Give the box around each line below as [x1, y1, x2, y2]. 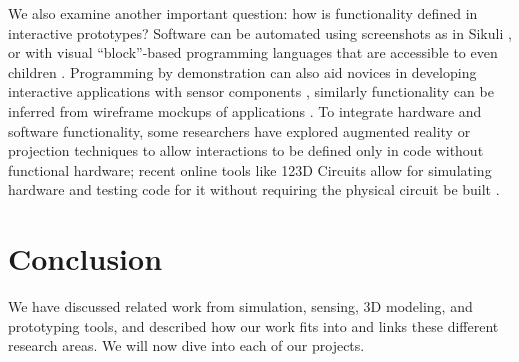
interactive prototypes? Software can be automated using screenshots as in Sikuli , [8, 22, 512, 43]
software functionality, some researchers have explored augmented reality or [8, 120, 471, 141]
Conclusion [8, 238, 163, 279]
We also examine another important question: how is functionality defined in [8, 3, 478, 23]
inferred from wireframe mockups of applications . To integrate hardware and [8, 100, 482, 121]
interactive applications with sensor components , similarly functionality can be [8, 81, 494, 102]
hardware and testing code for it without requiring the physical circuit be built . [8, 179, 500, 200]
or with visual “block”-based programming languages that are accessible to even [8, 42, 498, 63]
